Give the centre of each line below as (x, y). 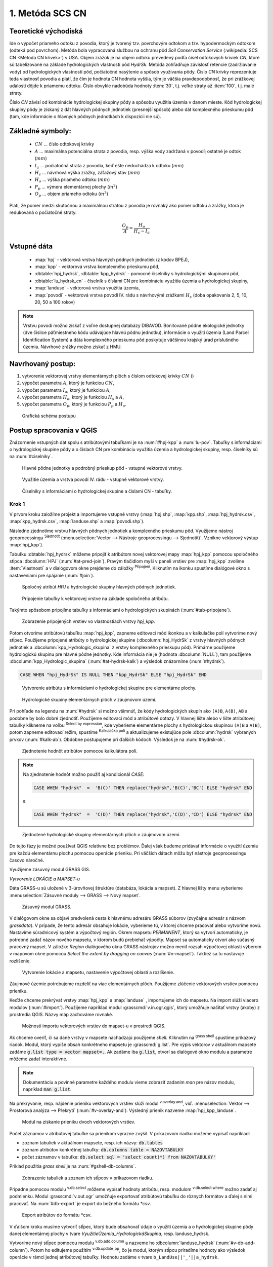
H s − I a (142, 232)
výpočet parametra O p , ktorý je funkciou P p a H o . (74, 405)
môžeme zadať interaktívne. (38, 1059)
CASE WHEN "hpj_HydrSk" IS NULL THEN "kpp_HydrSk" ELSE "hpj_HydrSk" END (113, 675)
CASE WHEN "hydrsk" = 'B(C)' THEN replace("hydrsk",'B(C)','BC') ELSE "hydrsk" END (143, 788)
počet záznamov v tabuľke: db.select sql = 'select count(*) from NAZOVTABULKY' (119, 1157)
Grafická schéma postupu (49, 416)
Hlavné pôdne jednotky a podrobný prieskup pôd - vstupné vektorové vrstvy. (102, 468)
